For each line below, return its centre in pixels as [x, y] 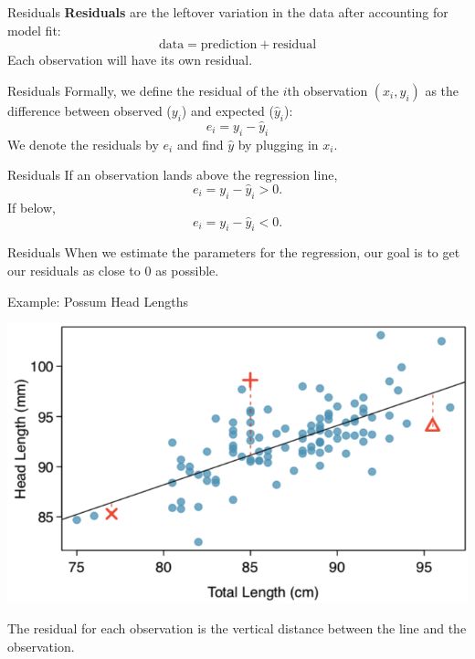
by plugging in [278, 144]
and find [200, 144]
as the [442, 90]
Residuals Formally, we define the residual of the [143, 90]
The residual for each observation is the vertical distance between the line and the [237, 628]
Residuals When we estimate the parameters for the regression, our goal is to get [234, 252]
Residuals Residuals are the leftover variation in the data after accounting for [228, 12]
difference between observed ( [90, 110]
